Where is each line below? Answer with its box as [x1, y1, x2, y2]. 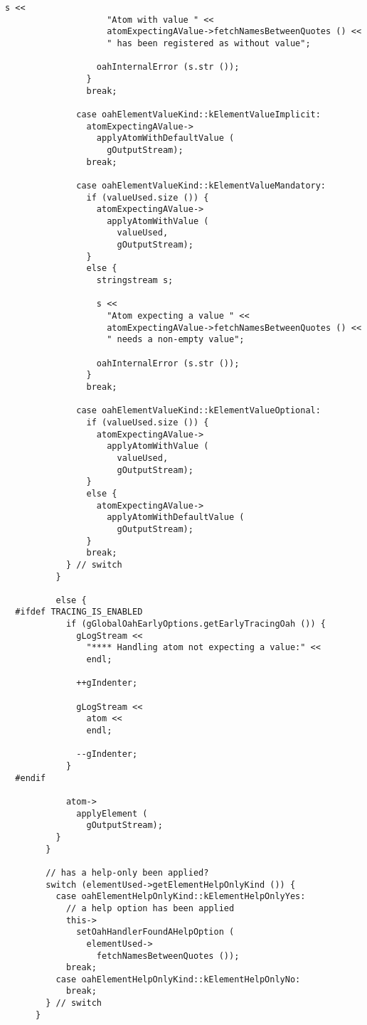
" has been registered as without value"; [107, 38, 311, 48]
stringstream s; [96, 275, 174, 286]
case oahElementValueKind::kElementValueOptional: [76, 405, 321, 416]
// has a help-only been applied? [46, 867, 209, 878]
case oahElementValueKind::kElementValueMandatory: [76, 180, 326, 191]
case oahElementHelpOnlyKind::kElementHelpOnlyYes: [55, 891, 306, 902]
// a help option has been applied [65, 903, 235, 913]
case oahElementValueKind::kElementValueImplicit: [76, 109, 321, 120]
